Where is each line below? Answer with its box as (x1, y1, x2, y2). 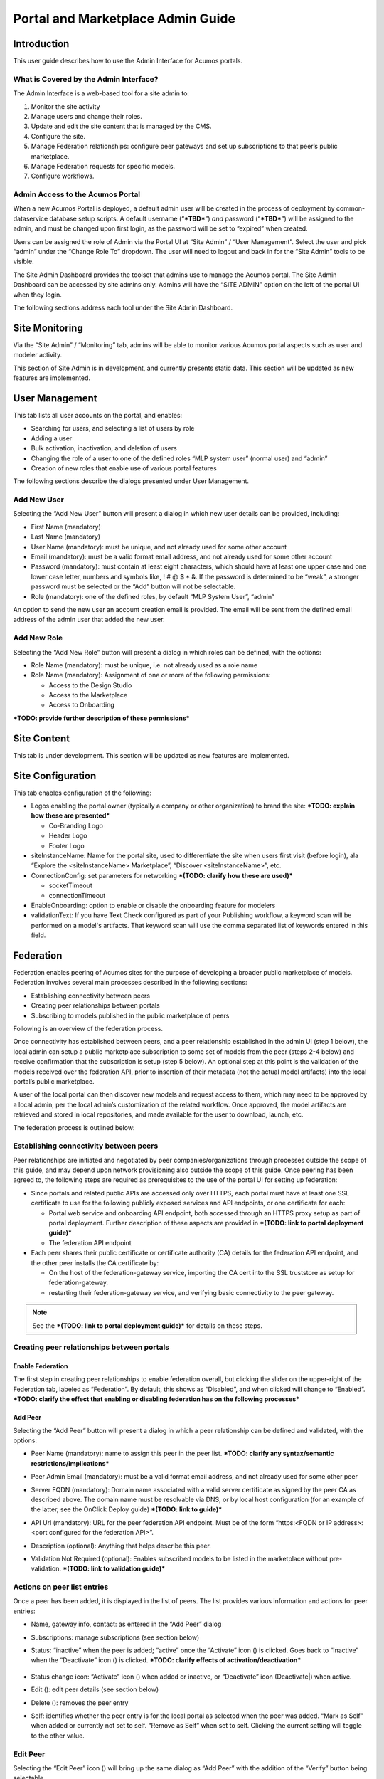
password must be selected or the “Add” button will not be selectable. (31, 582, 236, 591)
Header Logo (48, 831, 87, 840)
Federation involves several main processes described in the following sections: (13, 978, 248, 987)
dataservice (13, 214, 48, 223)
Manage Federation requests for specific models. (31, 162, 176, 170)
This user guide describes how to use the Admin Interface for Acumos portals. (13, 57, 243, 65)
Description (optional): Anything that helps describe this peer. (31, 1541, 211, 1550)
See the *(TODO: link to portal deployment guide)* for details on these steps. (32, 1321, 262, 1330)
